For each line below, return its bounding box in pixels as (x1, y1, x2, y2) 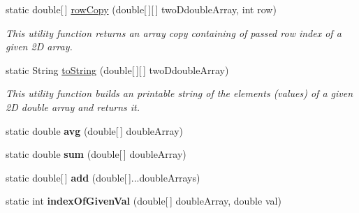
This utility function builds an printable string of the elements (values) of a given (6, 86, 353, 101)
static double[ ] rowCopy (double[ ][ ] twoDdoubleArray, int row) (6, 2, 277, 16)
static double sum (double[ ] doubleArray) (6, 147, 186, 161)
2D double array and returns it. (6, 99, 140, 114)
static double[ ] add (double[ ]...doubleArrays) (6, 170, 200, 184)
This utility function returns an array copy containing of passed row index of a (6, 25, 342, 40)
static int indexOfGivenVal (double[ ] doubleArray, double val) (6, 193, 281, 208)
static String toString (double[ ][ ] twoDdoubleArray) (6, 62, 229, 77)
